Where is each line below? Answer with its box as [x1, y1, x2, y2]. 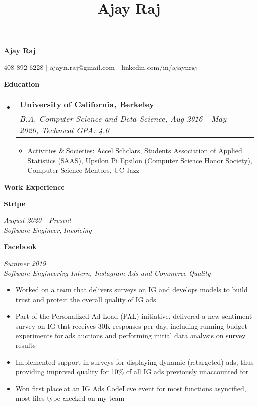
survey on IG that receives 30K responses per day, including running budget [15, 320, 248, 331]
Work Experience [4, 181, 64, 192]
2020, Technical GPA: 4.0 [19, 124, 109, 136]
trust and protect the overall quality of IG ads [15, 294, 156, 304]
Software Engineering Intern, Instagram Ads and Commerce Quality [4, 268, 211, 278]
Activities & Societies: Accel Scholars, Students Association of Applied [27, 145, 242, 156]
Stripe [4, 198, 26, 208]
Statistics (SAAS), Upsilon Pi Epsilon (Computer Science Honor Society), [27, 155, 252, 165]
